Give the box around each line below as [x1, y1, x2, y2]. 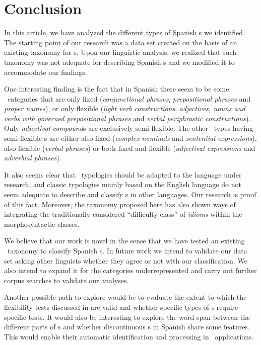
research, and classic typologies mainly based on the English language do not [4, 179, 241, 190]
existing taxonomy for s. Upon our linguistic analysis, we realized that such [4, 47, 237, 57]
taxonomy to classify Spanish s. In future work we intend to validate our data [7, 245, 247, 255]
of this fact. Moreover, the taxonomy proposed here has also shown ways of [4, 199, 236, 209]
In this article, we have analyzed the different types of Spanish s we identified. [4, 27, 245, 38]
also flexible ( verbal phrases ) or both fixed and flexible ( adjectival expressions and [4, 142, 255, 153]
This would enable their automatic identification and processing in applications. [4, 331, 254, 341]
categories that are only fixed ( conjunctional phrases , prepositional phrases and [7, 93, 250, 104]
